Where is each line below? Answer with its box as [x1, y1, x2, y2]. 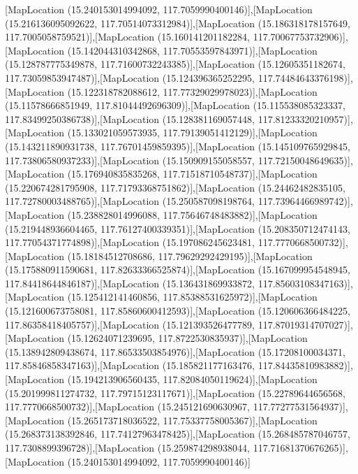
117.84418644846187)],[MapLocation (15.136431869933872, [5, 275, 255, 290]
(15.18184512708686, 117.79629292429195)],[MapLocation [67, 248, 313, 263]
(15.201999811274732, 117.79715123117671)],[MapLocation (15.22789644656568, [5, 385, 345, 400]
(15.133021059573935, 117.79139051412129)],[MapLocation [67, 125, 318, 140]
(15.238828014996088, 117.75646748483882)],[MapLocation [67, 207, 318, 222]
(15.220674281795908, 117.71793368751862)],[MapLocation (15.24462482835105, [5, 180, 345, 194]
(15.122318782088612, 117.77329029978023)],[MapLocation [67, 84, 318, 99]
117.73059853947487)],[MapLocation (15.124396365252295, [5, 70, 255, 85]
